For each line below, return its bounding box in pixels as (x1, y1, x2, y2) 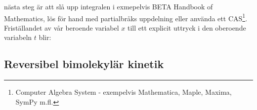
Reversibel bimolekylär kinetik (4, 56, 164, 72)
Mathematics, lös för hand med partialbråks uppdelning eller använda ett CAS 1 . (4, 11, 248, 23)
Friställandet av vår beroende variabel (4, 22, 119, 33)
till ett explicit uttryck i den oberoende (127, 22, 246, 33)
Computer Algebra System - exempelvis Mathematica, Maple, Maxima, (15, 87, 232, 97)
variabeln (4, 32, 32, 42)
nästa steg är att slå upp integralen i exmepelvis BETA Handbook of (4, 1, 213, 11)
